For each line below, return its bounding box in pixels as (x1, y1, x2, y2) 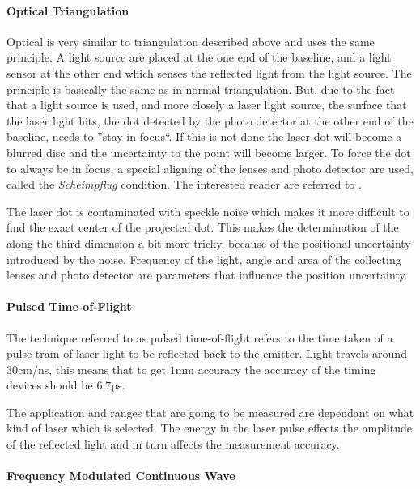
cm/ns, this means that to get (18, 360, 166, 377)
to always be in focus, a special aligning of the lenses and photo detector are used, (6, 159, 414, 176)
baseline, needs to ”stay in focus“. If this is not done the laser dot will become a (6, 128, 402, 145)
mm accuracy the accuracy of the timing (175, 360, 376, 377)
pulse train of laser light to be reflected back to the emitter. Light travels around (6, 345, 407, 362)
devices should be (6, 376, 93, 393)
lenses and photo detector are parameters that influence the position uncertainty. (6, 266, 408, 283)
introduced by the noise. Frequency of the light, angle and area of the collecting (6, 250, 401, 267)
